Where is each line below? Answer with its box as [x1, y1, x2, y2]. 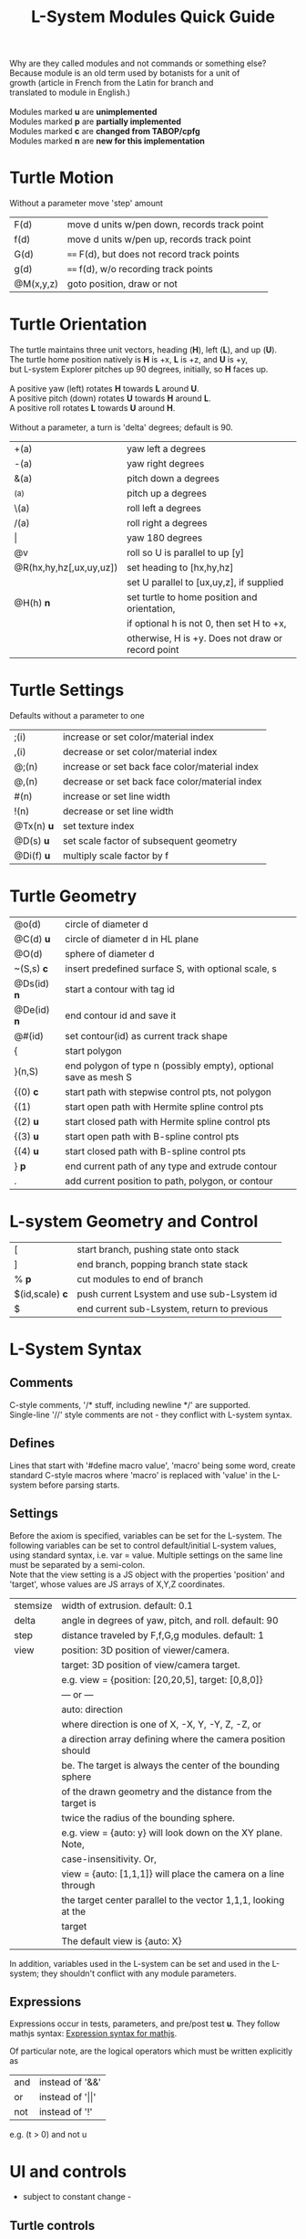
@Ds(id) [14, 977, 50, 990]
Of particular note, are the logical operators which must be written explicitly [9, 2045, 293, 2056]
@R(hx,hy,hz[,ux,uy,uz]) [14, 562, 118, 574]
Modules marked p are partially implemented [9, 116, 182, 127]
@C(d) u [14, 932, 51, 945]
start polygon [65, 1044, 123, 1056]
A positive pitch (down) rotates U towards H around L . [9, 393, 211, 404]
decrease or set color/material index [62, 746, 218, 758]
